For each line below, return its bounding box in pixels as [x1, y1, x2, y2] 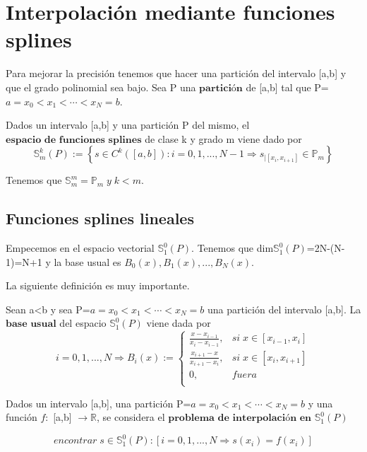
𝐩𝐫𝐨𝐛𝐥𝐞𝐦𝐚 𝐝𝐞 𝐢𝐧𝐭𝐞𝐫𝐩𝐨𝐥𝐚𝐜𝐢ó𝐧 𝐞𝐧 [168, 413, 312, 424]
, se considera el [97, 410, 165, 424]
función [6, 410, 37, 424]
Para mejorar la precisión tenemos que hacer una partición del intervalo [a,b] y [6, 66, 347, 81]
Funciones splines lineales [6, 207, 194, 229]
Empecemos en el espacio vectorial [6, 241, 155, 255]
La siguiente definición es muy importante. [6, 278, 190, 293]
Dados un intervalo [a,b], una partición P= [6, 395, 191, 410]
